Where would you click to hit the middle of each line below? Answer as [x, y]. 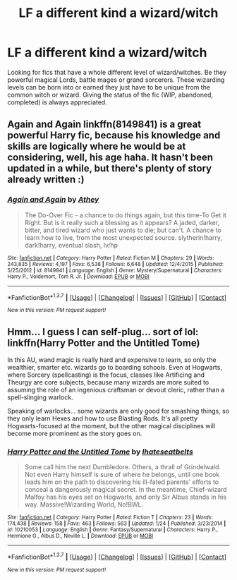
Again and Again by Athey [53, 200]
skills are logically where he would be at [97, 146]
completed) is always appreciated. [57, 102]
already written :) [46, 180]
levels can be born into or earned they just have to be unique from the [109, 87]
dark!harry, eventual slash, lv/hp [71, 245]
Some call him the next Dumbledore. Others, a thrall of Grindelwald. [122, 467]
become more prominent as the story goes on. [75, 434]
